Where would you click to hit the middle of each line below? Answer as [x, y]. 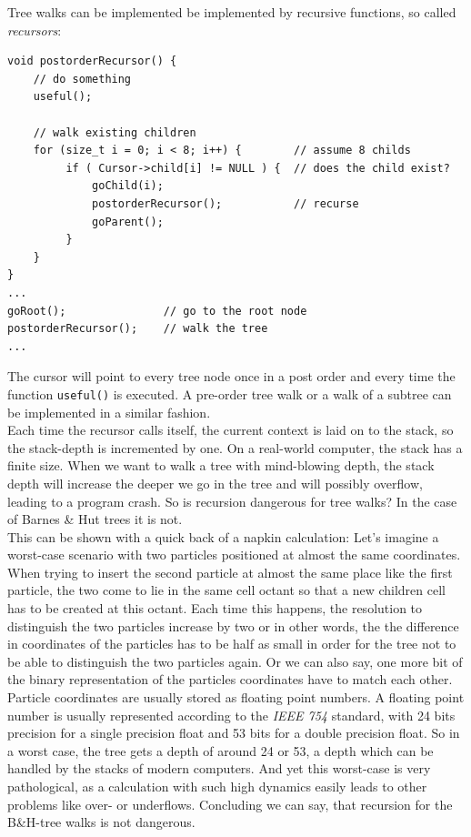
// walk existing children [115, 132]
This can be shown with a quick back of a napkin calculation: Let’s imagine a [223, 536]
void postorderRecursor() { [92, 61]
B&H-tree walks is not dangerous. [101, 822]
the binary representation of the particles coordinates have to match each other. [230, 679]
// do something [82, 79]
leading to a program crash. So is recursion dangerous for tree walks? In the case [232, 501]
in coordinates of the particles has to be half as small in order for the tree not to [232, 644]
